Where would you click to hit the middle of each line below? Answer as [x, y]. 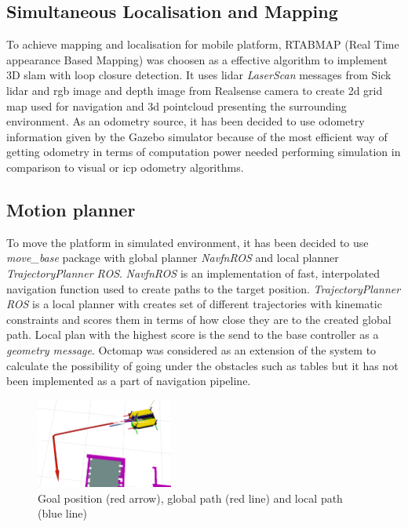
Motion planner [71, 209]
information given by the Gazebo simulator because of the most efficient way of [197, 136]
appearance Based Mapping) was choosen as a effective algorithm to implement [197, 59]
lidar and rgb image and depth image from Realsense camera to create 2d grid [195, 90]
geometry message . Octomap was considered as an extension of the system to [191, 349]
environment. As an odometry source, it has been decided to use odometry [186, 121]
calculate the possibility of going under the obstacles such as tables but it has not [202, 365]
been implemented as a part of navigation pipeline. [129, 381]
